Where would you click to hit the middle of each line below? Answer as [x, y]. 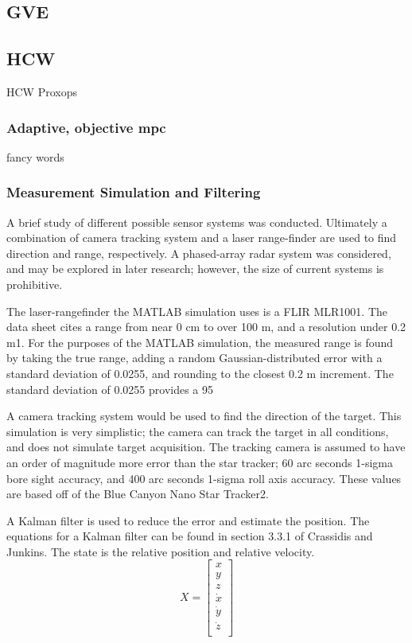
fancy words [35, 156]
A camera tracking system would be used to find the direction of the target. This [204, 416]
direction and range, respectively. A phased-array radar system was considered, [199, 253]
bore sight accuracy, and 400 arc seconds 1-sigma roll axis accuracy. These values [204, 478]
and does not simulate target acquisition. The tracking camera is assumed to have [206, 447]
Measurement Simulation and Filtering [134, 192]
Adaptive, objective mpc [86, 127]
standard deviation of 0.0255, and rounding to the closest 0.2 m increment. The [200, 373]
